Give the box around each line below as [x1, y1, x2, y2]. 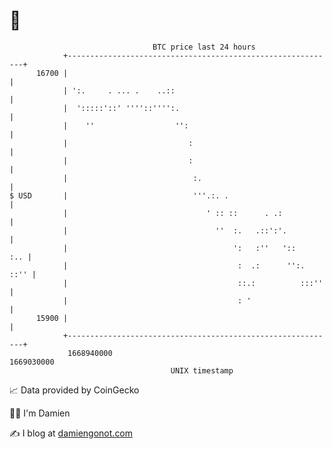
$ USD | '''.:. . [9, 190, 229, 201]
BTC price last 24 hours [152, 42, 256, 52]
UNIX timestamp [170, 365, 234, 376]
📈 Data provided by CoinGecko [9, 384, 140, 396]
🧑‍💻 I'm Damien [9, 407, 71, 419]
